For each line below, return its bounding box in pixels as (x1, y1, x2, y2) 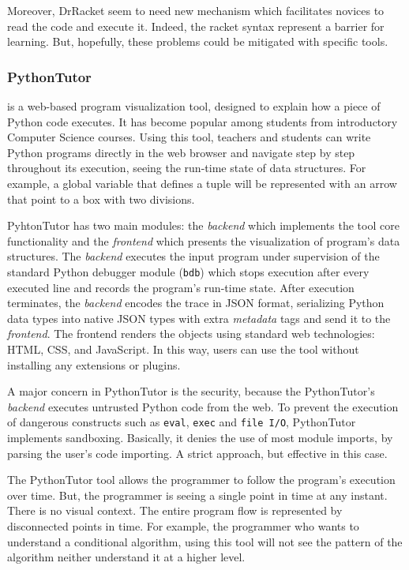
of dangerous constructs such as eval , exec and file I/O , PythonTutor (7, 414, 356, 430)
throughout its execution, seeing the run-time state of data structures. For (7, 159, 366, 176)
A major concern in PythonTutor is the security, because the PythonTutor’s (7, 383, 375, 399)
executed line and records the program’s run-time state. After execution (7, 279, 355, 295)
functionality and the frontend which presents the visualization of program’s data (7, 232, 400, 249)
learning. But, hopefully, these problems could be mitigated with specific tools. (7, 33, 388, 50)
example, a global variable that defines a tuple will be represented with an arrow (7, 174, 397, 191)
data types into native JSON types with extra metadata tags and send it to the (7, 309, 391, 326)
